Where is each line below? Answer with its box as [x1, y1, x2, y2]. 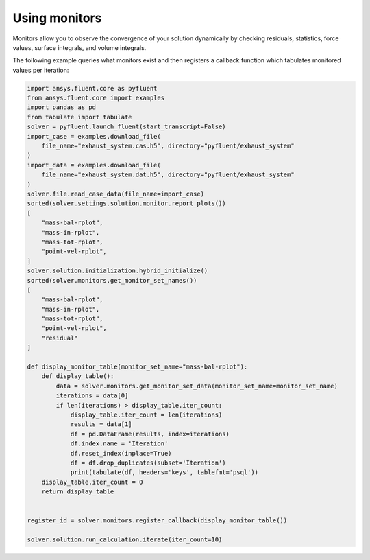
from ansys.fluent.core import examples [27, 94, 164, 102]
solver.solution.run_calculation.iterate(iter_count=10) [27, 536, 223, 544]
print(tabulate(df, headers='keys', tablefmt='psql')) [70, 469, 259, 476]
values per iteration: [12, 66, 69, 74]
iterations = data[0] [56, 392, 129, 399]
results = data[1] [70, 421, 133, 428]
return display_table [41, 488, 114, 495]
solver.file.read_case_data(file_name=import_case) [27, 190, 205, 198]
